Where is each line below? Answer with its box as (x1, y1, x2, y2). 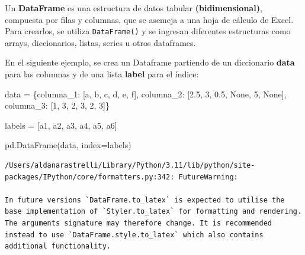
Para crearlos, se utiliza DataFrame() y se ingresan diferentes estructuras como (5, 25, 291, 37)
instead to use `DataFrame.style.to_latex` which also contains (5, 230, 264, 239)
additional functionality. (5, 242, 111, 251)
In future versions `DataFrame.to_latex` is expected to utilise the (5, 195, 285, 204)
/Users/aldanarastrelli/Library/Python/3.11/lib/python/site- (5, 161, 255, 169)
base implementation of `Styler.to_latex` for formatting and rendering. (5, 207, 302, 216)
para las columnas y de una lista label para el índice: (5, 68, 199, 80)
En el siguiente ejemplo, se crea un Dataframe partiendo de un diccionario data (5, 56, 295, 68)
